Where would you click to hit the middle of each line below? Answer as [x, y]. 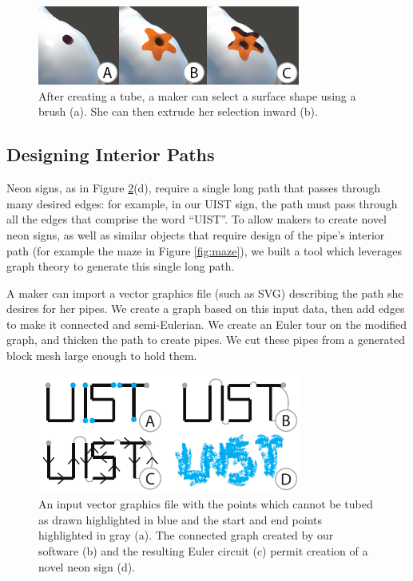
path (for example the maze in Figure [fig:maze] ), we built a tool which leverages [205, 250]
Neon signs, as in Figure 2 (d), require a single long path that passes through [193, 188]
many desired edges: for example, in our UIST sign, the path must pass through [202, 203]
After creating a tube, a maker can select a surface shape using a [197, 95]
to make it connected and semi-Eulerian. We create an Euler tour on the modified [207, 324]
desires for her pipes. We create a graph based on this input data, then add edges [206, 308]
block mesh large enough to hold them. [102, 356]
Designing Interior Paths [111, 154]
